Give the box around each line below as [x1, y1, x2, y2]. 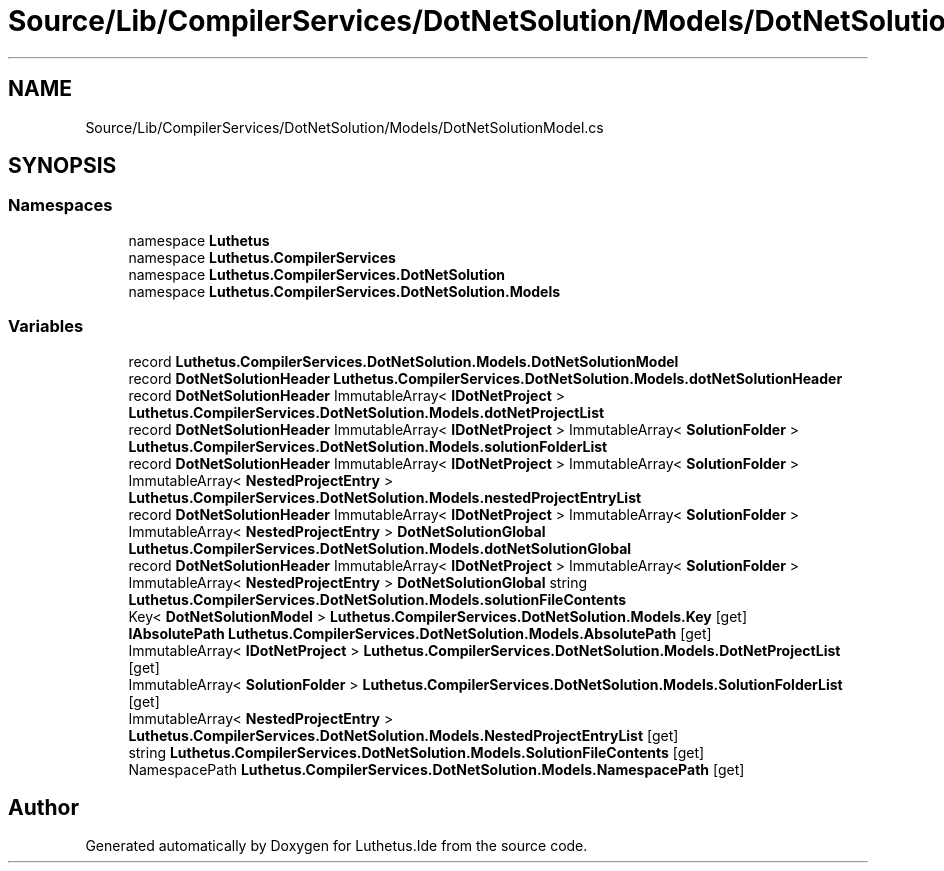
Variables [8, 316, 84, 337]
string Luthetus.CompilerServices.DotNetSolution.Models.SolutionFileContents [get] [128, 743, 705, 761]
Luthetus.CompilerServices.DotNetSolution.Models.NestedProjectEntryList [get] [128, 726, 679, 744]
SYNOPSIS [8, 153, 117, 179]
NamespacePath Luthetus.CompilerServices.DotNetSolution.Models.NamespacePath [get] [128, 760, 745, 778]
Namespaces [8, 195, 113, 216]
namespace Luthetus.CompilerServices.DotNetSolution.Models [128, 282, 561, 300]
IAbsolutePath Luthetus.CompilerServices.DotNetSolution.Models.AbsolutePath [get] [128, 624, 712, 642]
